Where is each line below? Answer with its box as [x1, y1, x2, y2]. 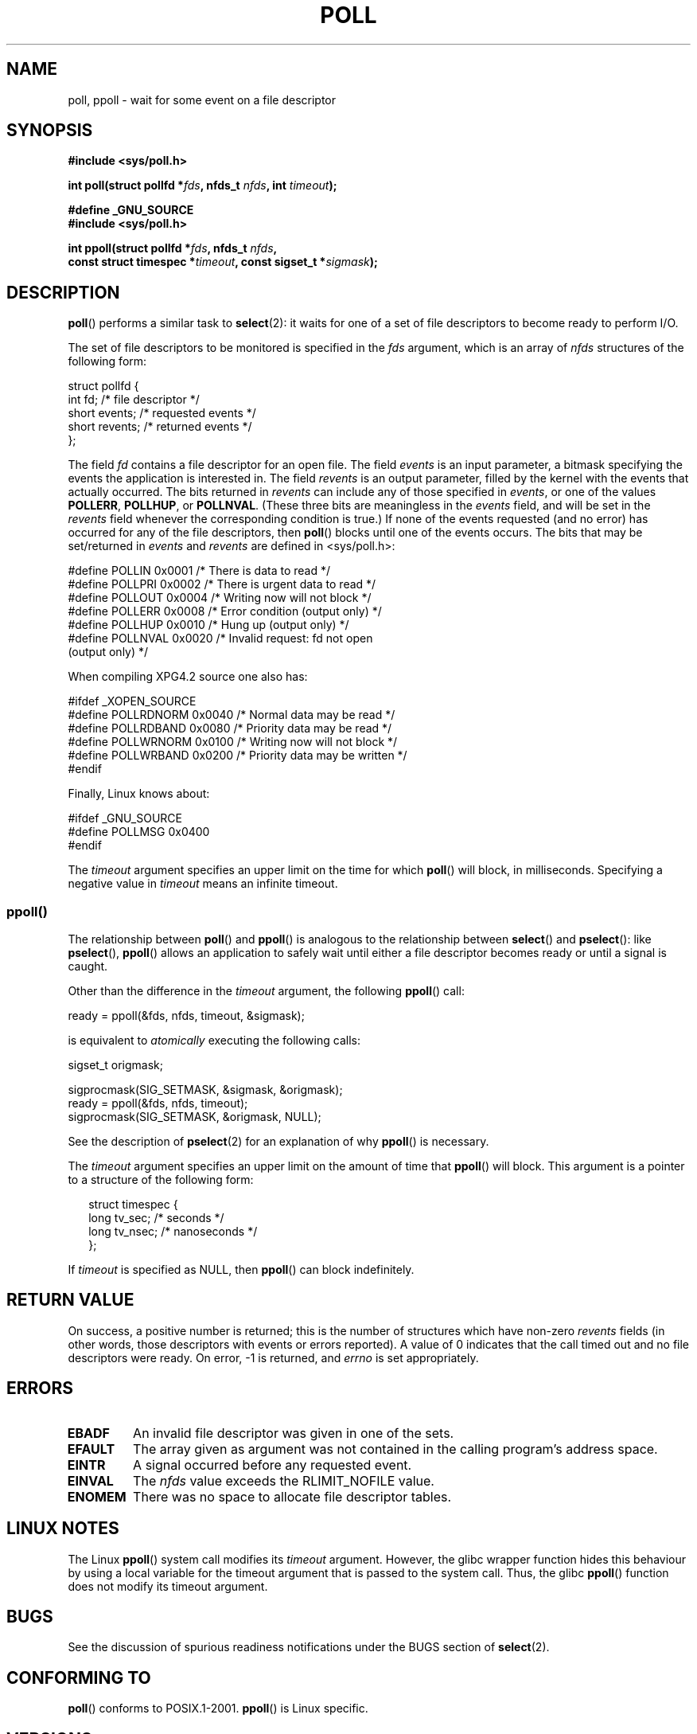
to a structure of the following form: [68, 1173, 254, 1187]
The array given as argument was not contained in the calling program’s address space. [133, 1440, 658, 1457]
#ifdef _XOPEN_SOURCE [68, 694, 197, 709]
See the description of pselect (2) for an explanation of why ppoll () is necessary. [68, 1135, 489, 1149]
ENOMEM [67, 1488, 127, 1505]
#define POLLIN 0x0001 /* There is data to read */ [68, 564, 331, 578]
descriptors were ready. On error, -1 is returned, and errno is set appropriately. [68, 1350, 479, 1365]
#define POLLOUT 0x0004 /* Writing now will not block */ [68, 591, 372, 605]
